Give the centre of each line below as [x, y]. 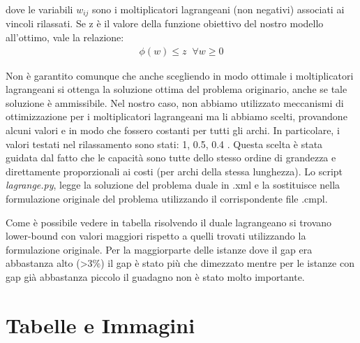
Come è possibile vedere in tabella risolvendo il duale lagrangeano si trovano [169, 222]
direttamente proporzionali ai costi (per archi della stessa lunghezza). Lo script [174, 171]
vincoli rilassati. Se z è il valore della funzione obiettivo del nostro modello [165, 23]
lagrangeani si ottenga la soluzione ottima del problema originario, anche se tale [177, 89]
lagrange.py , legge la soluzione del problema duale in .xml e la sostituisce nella [173, 185]
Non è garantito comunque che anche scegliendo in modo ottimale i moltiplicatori [180, 75]
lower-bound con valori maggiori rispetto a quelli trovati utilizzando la [156, 236]
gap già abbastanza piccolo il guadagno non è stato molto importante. [155, 276]
